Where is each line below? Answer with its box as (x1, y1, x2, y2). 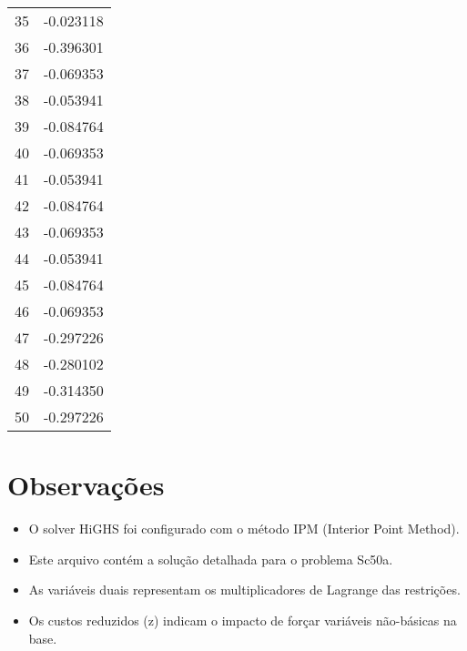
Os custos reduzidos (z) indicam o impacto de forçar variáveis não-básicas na (28, 610, 457, 629)
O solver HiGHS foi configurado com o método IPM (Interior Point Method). (28, 519, 460, 538)
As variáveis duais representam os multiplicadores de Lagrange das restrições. (28, 580, 461, 599)
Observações (7, 466, 165, 504)
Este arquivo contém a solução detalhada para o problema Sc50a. (28, 549, 393, 568)
